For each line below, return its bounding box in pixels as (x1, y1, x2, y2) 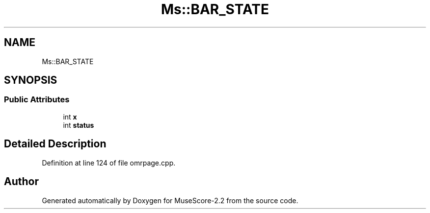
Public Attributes (4, 95, 70, 105)
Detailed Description (4, 138, 107, 150)
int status (63, 120, 94, 129)
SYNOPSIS (4, 74, 57, 87)
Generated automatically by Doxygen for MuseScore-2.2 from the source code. (42, 196, 298, 205)
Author (4, 175, 39, 188)
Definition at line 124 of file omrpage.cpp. (42, 158, 176, 167)
